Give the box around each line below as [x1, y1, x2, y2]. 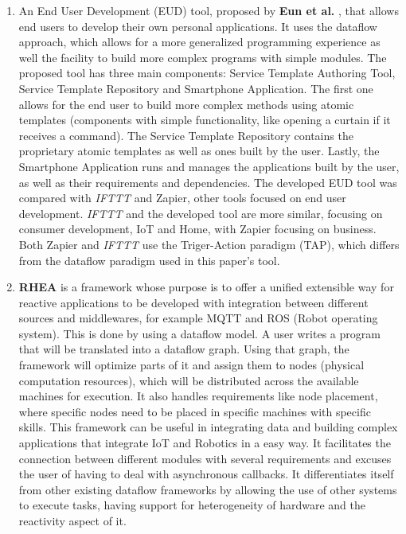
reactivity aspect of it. [18, 513, 127, 528]
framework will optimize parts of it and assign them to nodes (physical [18, 357, 365, 373]
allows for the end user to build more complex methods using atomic [18, 95, 354, 112]
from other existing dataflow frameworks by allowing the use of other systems [18, 481, 397, 497]
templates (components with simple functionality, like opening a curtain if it [18, 111, 391, 128]
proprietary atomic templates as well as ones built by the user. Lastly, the [18, 142, 380, 159]
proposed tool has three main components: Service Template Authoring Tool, [18, 64, 396, 81]
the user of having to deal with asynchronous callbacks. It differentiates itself [18, 466, 394, 482]
